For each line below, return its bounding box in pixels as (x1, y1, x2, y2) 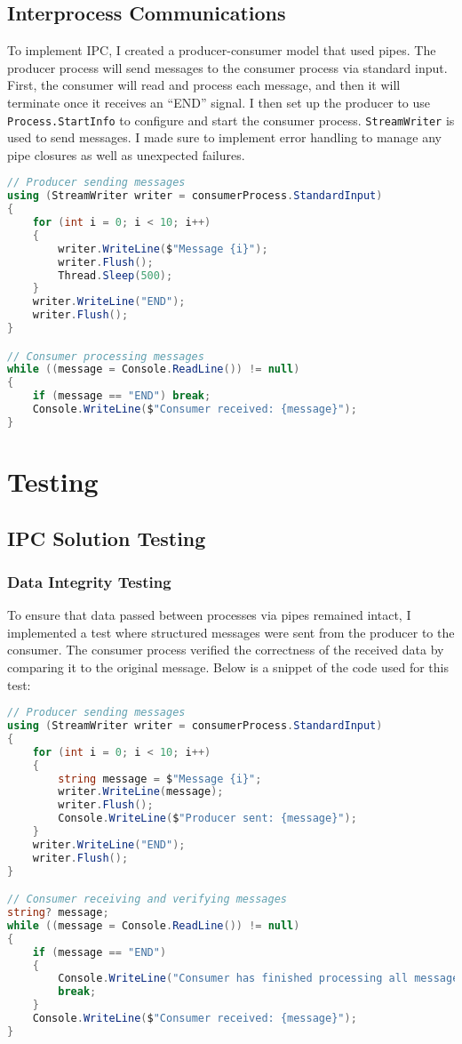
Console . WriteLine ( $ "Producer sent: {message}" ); (58, 812, 357, 825)
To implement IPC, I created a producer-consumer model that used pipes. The (7, 41, 436, 60)
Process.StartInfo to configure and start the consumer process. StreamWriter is (7, 110, 455, 129)
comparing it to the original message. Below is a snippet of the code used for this (7, 657, 449, 676)
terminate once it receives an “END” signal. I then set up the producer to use (7, 92, 431, 111)
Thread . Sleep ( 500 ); (58, 269, 173, 282)
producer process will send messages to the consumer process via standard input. (7, 58, 448, 76)
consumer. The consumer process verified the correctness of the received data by (7, 640, 444, 659)
